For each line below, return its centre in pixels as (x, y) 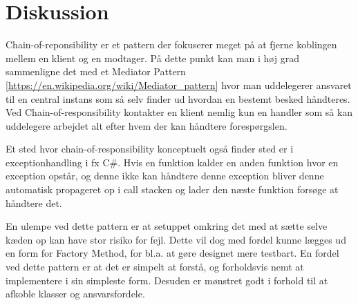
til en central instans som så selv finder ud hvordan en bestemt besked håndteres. (178, 98)
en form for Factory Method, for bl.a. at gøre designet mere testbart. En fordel (172, 253)
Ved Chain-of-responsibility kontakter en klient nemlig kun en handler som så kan (179, 112)
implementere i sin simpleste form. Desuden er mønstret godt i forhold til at (167, 280)
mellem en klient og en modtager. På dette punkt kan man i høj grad (152, 58)
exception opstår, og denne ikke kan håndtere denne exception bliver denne (165, 176)
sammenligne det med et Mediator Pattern (96, 71)
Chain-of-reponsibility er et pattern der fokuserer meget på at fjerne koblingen (171, 45)
